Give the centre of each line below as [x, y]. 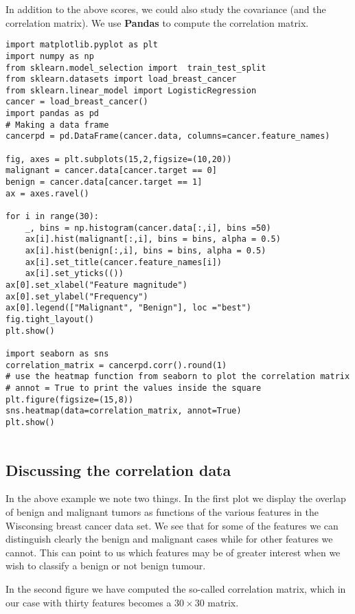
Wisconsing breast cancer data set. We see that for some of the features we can [172, 525]
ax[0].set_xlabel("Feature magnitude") [96, 285]
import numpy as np [50, 56]
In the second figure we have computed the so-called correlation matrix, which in [176, 588]
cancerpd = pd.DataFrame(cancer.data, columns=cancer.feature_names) [168, 136]
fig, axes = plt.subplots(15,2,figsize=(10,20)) [119, 159]
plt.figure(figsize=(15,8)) [70, 399]
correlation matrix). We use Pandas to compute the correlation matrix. [157, 22]
